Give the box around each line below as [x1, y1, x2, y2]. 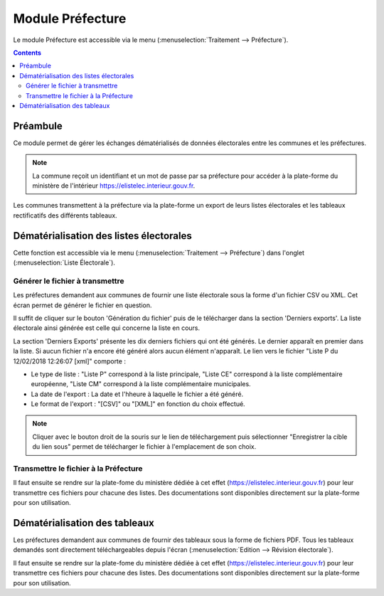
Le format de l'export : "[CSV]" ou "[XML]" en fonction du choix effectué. [31, 400, 245, 408]
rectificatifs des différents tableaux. [13, 211, 117, 220]
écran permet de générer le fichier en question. [13, 301, 152, 309]
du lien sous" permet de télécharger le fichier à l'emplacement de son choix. [32, 442, 257, 451]
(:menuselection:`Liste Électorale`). [13, 258, 115, 267]
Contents [13, 48, 42, 57]
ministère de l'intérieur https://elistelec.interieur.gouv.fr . [32, 181, 196, 190]
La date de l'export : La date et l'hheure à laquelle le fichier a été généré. [31, 390, 244, 398]
